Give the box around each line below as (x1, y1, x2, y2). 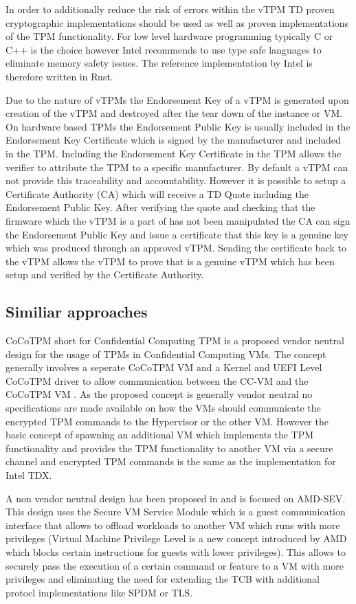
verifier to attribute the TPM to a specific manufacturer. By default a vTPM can (5, 159, 348, 174)
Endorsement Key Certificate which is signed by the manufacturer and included (5, 133, 341, 147)
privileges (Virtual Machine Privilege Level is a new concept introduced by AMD (5, 531, 347, 546)
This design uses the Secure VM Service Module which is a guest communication (5, 504, 346, 519)
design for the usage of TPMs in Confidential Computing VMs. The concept (5, 346, 326, 361)
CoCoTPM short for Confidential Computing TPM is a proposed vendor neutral (5, 333, 344, 348)
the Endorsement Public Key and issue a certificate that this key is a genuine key (5, 227, 348, 241)
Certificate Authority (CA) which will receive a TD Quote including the (5, 186, 309, 201)
